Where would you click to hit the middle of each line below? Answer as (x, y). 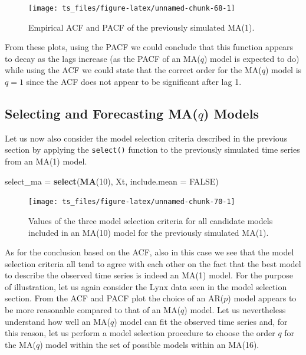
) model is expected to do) (251, 58)
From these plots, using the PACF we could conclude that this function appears (149, 47)
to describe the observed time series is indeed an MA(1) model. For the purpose (149, 275)
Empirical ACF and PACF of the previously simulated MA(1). (142, 27)
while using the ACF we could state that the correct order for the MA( (133, 70)
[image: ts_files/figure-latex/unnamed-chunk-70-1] (132, 202)
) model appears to (262, 298)
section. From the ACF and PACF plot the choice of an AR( (114, 298)
